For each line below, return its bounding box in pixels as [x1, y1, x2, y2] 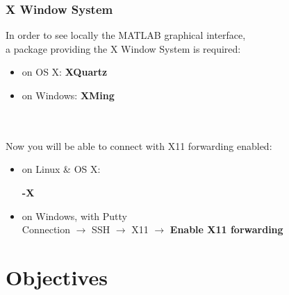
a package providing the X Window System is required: [6, 41, 241, 56]
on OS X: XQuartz [22, 65, 108, 79]
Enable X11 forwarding [170, 222, 283, 237]
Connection [22, 222, 71, 237]
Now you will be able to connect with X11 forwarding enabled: [6, 138, 272, 153]
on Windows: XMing [22, 88, 115, 102]
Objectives [6, 262, 108, 291]
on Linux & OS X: [22, 162, 101, 176]
